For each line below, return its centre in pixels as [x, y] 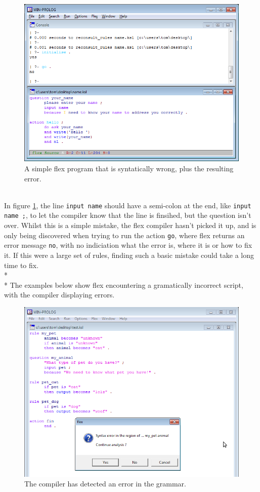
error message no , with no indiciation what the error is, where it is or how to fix [128, 245]
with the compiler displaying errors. [59, 295]
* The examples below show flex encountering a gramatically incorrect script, [124, 285]
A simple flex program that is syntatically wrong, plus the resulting [129, 168]
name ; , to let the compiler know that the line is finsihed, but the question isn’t [128, 215]
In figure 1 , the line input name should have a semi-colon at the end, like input [128, 205]
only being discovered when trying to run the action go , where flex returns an [124, 235]
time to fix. [21, 265]
